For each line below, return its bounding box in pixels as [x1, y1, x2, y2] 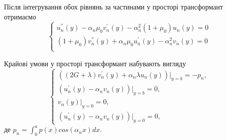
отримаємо [4, 11, 36, 21]
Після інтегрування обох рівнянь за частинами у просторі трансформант [4, 1, 223, 11]
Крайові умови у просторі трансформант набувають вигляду [4, 58, 186, 68]
